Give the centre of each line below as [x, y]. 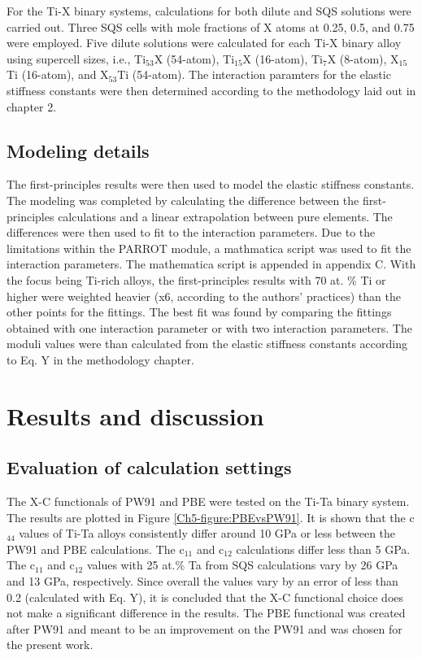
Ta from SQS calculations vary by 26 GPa [293, 565]
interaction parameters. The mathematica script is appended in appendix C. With [211, 264]
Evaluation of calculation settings [149, 467]
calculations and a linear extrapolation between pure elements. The [225, 216]
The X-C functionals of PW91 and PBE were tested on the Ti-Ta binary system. [208, 501]
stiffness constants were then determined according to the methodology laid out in [211, 90]
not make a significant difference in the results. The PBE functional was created [206, 613]
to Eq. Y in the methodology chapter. [100, 359]
